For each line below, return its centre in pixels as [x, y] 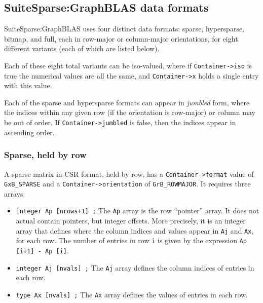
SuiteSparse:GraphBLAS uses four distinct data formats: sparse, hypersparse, [124, 29]
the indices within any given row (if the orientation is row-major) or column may [130, 112]
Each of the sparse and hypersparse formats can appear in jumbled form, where [127, 102]
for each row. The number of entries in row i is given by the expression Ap [131, 240]
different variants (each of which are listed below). [82, 48]
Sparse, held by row [45, 155]
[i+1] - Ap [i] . [42, 251]
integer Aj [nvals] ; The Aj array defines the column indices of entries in [135, 267]
